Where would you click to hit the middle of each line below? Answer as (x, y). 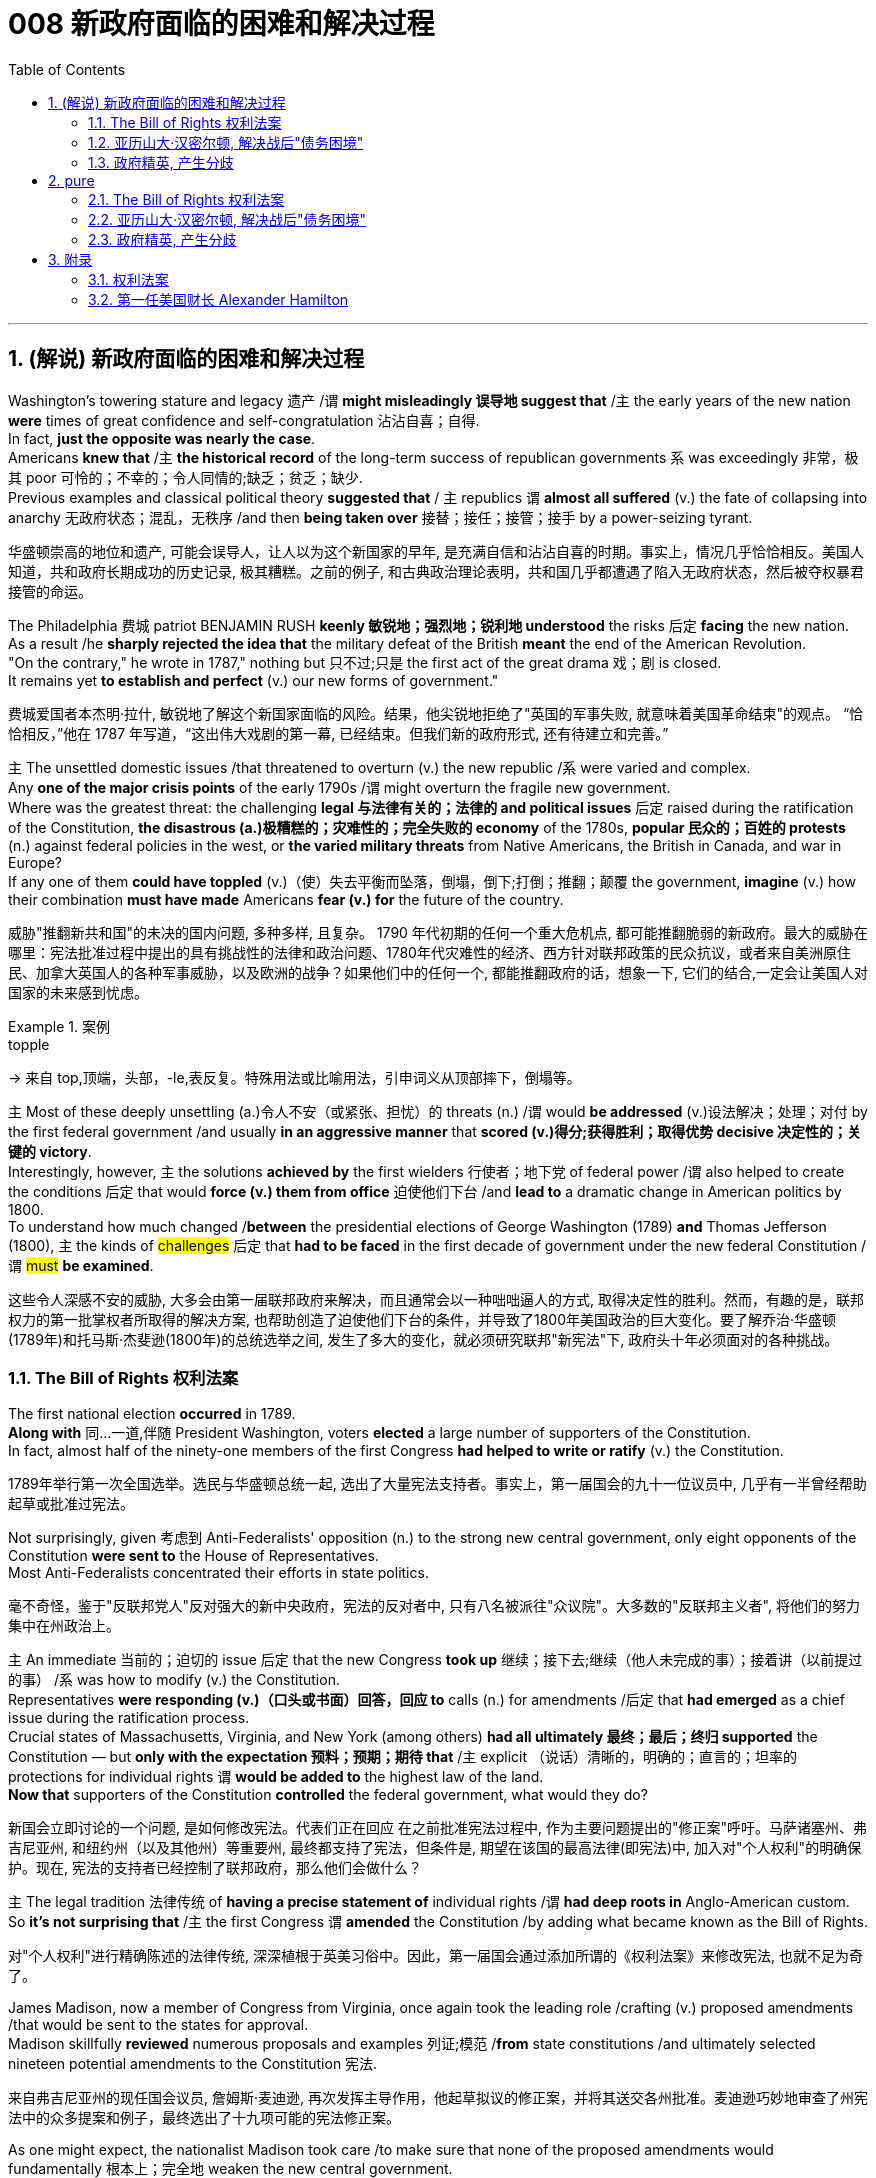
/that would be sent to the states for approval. (158, 2025)
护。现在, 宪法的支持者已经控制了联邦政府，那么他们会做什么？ (215, 1868)
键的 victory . (50, 1151)
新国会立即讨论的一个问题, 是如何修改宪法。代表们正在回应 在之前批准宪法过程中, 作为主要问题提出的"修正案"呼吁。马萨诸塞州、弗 (437, 1828)
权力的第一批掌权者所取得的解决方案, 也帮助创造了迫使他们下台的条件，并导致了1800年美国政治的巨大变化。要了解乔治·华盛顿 (422, 1319)
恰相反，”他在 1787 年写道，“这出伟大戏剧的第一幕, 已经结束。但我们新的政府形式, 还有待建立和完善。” (338, 733)
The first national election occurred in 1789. (152, 1414)
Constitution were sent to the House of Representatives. (193, 1556)
